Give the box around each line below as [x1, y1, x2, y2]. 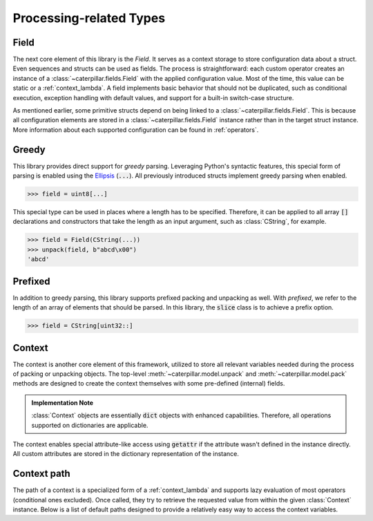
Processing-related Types [12, 10, 166, 26]
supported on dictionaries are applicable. [31, 421, 149, 429]
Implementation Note [31, 398, 93, 407]
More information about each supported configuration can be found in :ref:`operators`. [12, 125, 259, 134]
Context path [12, 468, 70, 480]
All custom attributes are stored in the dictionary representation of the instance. [12, 450, 240, 458]
